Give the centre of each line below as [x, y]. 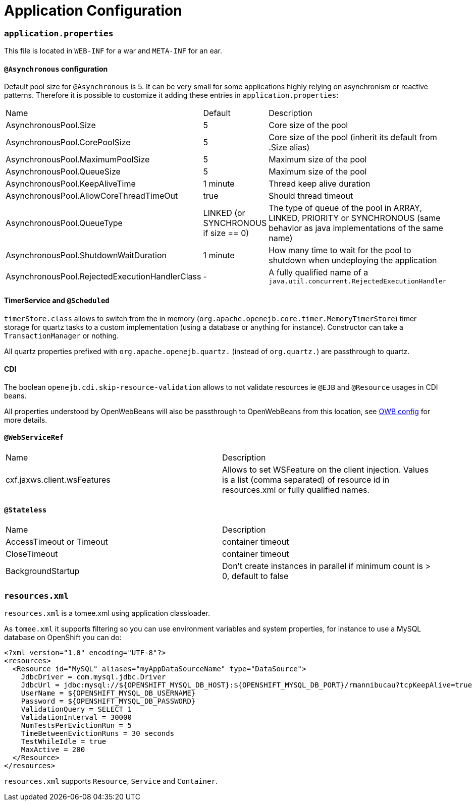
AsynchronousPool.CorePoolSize [68, 142]
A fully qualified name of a [319, 273]
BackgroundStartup [43, 571]
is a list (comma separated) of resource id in [306, 480]
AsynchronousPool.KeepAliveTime [71, 184]
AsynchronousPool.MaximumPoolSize [78, 160]
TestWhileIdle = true [64, 741]
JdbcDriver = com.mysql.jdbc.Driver [93, 677]
